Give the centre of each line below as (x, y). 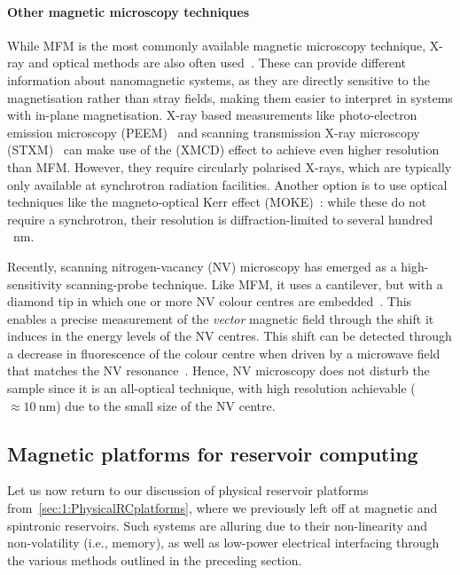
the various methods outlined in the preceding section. (155, 559)
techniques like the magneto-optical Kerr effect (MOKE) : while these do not (217, 202)
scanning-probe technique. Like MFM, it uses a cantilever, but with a (254, 284)
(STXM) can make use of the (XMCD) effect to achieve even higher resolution (223, 150)
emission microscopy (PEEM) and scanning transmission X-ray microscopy (214, 132)
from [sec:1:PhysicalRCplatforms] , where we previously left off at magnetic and (222, 508)
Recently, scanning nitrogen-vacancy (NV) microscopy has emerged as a (202, 266)
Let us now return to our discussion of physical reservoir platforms (188, 490)
